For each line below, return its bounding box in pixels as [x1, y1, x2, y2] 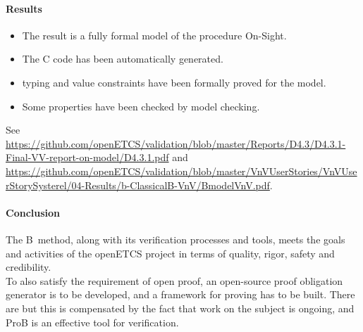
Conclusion [6, 205, 61, 219]
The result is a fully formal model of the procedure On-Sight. [22, 27, 287, 42]
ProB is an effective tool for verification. [6, 314, 179, 329]
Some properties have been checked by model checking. [22, 98, 260, 113]
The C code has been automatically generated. [22, 51, 223, 66]
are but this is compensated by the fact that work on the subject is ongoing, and [6, 300, 355, 315]
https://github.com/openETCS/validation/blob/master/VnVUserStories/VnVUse [6, 163, 357, 178]
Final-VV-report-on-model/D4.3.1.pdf [6, 150, 169, 165]
